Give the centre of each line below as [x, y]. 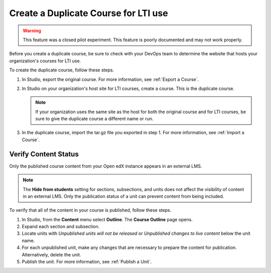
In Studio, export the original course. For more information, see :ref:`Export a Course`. [110, 79]
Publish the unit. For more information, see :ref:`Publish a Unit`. [87, 262]
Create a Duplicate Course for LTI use [89, 13]
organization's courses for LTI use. [45, 61]
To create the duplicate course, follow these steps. [62, 70]
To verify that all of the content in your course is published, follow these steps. [90, 210]
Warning [32, 31]
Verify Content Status [44, 154]
